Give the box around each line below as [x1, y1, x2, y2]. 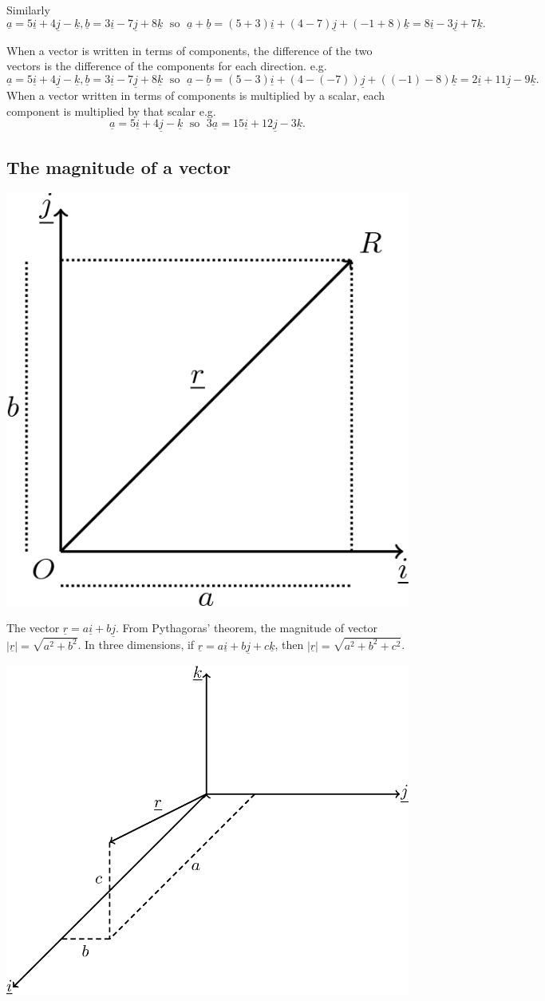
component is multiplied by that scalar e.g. [6, 102, 216, 119]
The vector [6, 619, 60, 636]
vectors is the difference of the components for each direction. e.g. [6, 57, 327, 74]
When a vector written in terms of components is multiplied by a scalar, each [6, 87, 385, 104]
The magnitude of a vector [6, 155, 231, 180]
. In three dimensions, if [77, 636, 195, 653]
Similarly [6, 2, 50, 18]
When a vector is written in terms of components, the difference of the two [6, 42, 373, 58]
